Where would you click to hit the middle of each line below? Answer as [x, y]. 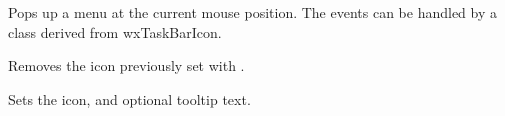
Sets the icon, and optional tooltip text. [129, 98]
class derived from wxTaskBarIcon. [115, 31]
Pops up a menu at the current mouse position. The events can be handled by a [253, 12]
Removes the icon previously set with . [126, 65]
